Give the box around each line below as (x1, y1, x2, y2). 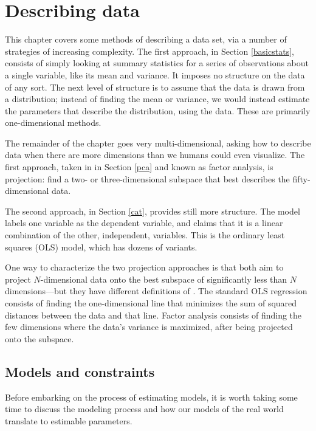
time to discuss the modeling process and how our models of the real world (5, 402, 284, 415)
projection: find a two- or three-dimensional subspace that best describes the (5, 172, 290, 185)
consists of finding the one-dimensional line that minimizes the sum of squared (5, 297, 297, 309)
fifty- (292, 172, 311, 185)
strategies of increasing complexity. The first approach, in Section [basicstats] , (5, 44, 294, 57)
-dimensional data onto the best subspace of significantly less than (40, 272, 287, 285)
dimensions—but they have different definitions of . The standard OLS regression (5, 284, 307, 297)
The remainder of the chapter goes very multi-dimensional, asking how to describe (5, 136, 311, 149)
